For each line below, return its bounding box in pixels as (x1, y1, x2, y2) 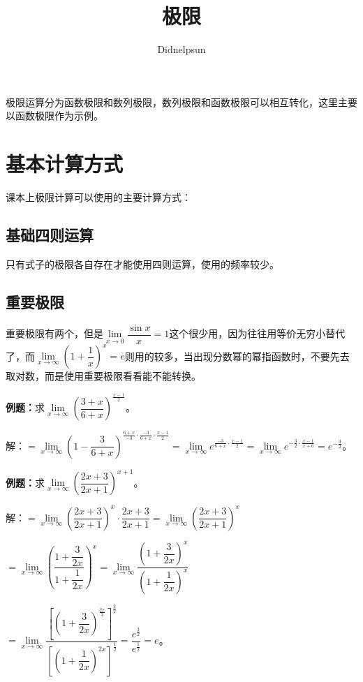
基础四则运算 (6, 224, 94, 246)
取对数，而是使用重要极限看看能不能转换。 (6, 369, 201, 383)
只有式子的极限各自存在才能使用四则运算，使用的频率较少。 (6, 256, 279, 271)
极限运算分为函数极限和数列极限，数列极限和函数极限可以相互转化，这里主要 (6, 94, 357, 109)
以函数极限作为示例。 (6, 108, 103, 123)
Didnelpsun (157, 42, 206, 57)
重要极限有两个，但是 (6, 326, 103, 341)
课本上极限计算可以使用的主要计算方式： (6, 190, 191, 205)
